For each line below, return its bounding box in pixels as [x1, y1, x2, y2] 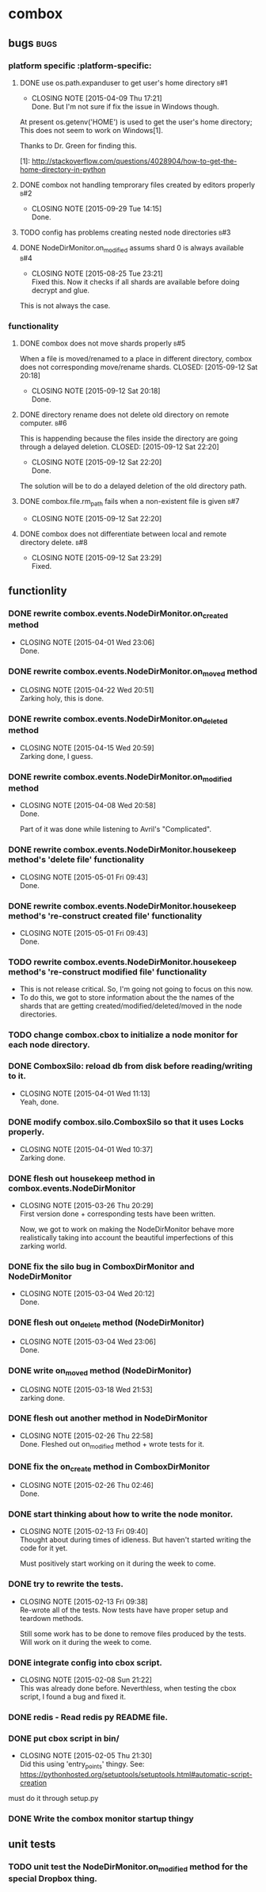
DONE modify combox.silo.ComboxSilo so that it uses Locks [8, 1116, 244, 1127]
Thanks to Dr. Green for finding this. [19, 140, 137, 151]
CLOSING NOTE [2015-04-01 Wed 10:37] [19, 1144, 153, 1154]
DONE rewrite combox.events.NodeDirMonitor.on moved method [8, 666, 258, 678]
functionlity [8, 584, 67, 598]
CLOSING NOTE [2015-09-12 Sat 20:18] [31, 386, 161, 395]
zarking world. [19, 1242, 67, 1251]
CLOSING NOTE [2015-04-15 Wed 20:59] [19, 742, 154, 753]
